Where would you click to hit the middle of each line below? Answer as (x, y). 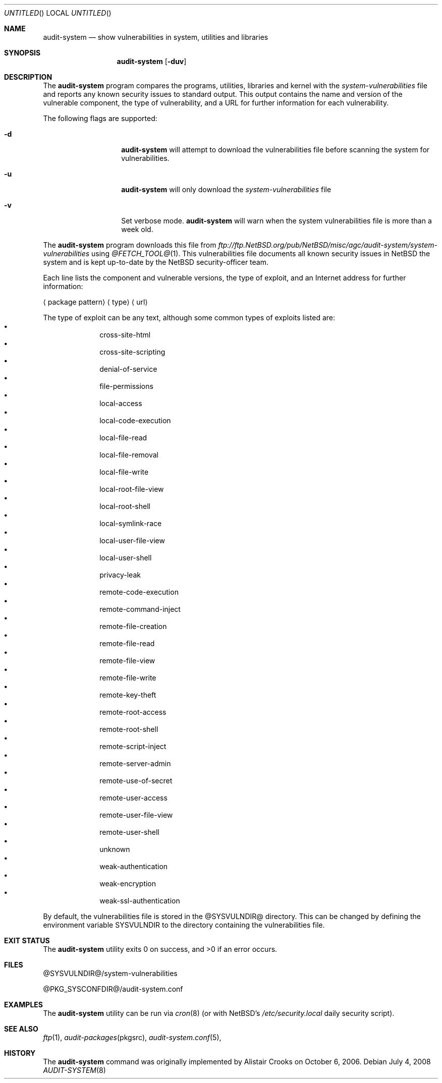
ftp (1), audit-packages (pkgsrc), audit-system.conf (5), (132, 1037)
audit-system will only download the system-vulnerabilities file (226, 189)
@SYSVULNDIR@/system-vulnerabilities (110, 973)
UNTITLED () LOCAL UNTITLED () (58, 13)
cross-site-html (125, 335)
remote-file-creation (133, 626)
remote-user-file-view (136, 815)
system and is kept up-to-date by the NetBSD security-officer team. (156, 262)
